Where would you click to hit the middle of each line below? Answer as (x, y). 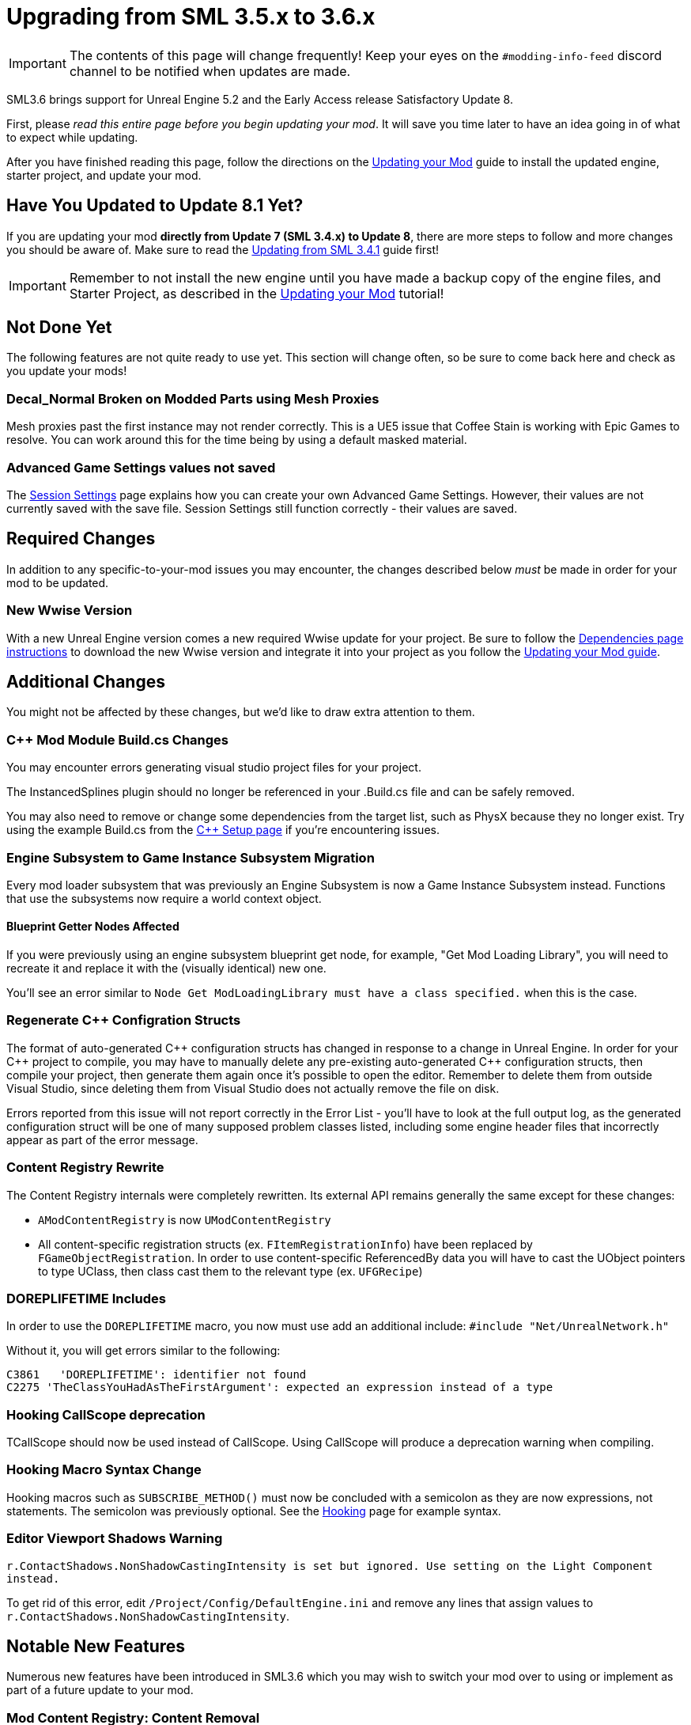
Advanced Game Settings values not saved (141, 467)
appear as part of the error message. (102, 1139)
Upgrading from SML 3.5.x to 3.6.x (191, 17)
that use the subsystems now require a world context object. (164, 898)
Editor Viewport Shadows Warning (115, 1539)
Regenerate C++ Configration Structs (124, 1020)
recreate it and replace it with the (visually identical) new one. (166, 969)
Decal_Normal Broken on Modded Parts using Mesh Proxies (193, 398)
